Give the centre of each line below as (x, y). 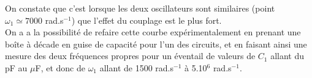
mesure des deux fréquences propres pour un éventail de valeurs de (130, 56)
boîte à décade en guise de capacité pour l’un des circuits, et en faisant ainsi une (156, 44)
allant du (287, 56)
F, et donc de (60, 67)
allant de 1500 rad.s (136, 67)
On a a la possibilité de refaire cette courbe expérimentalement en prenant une (153, 32)
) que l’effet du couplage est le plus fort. (146, 20)
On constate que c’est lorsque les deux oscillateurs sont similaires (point (140, 8)
